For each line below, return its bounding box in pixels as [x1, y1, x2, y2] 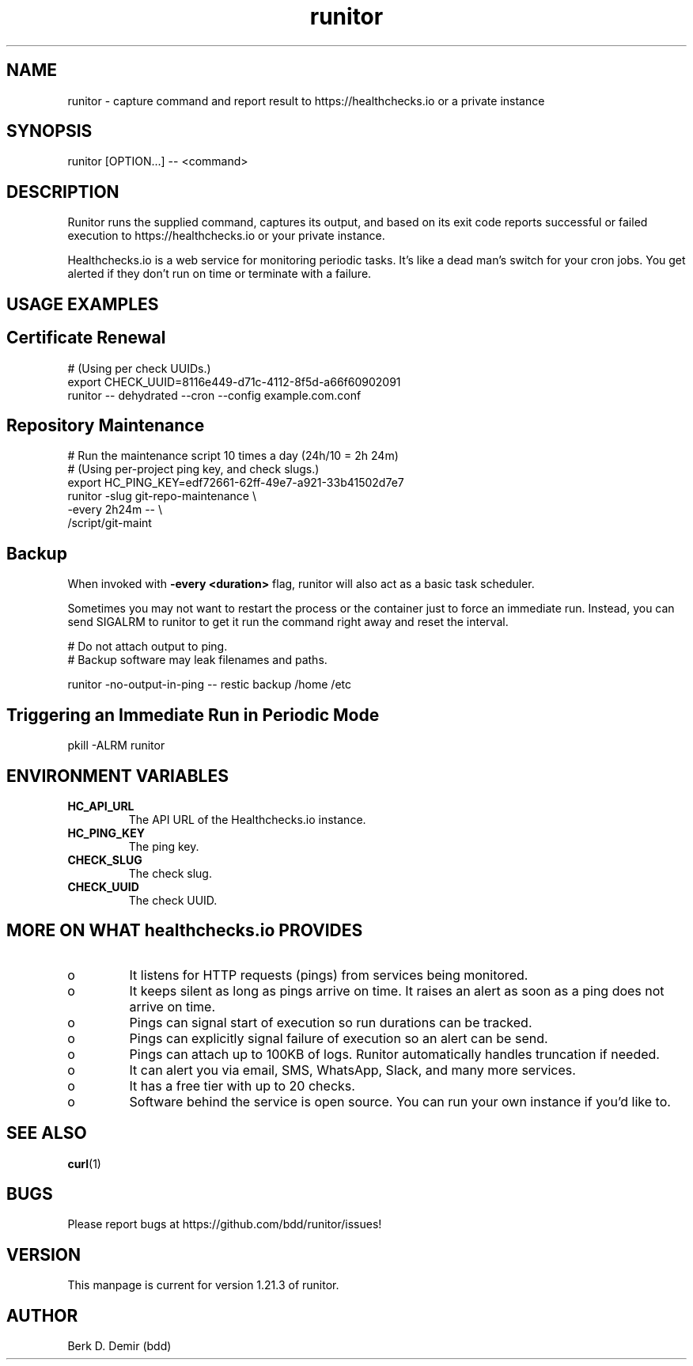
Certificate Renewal [6, 328, 166, 348]
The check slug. [128, 866, 212, 880]
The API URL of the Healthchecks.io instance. [128, 812, 366, 826]
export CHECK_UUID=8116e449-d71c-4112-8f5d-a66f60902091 [67, 374, 401, 389]
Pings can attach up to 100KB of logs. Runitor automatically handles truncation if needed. [129, 1045, 660, 1062]
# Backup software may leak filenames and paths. [67, 653, 328, 667]
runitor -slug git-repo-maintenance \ [67, 489, 256, 503]
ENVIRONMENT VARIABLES [6, 765, 229, 786]
